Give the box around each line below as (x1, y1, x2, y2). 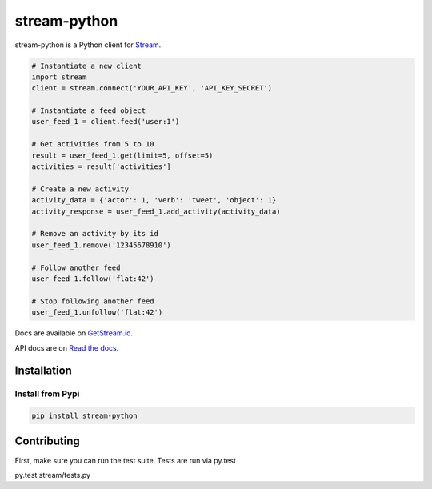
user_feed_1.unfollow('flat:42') (31, 308, 163, 317)
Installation (14, 364, 72, 378)
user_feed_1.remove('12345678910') (31, 240, 171, 250)
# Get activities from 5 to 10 (31, 140, 155, 149)
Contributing (14, 435, 80, 448)
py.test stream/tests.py (14, 470, 91, 479)
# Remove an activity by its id (31, 229, 159, 238)
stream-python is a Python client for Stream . (14, 40, 162, 50)
